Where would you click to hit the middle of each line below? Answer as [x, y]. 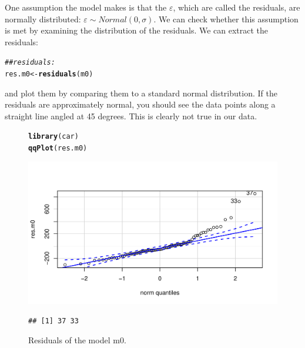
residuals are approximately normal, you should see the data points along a [140, 104]
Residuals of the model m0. [77, 340]
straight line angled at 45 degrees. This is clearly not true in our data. [131, 116]
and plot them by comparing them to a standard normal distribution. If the [141, 93]
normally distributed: [43, 19]
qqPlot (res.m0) [58, 148]
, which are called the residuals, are [237, 7]
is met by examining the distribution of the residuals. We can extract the [137, 30]
